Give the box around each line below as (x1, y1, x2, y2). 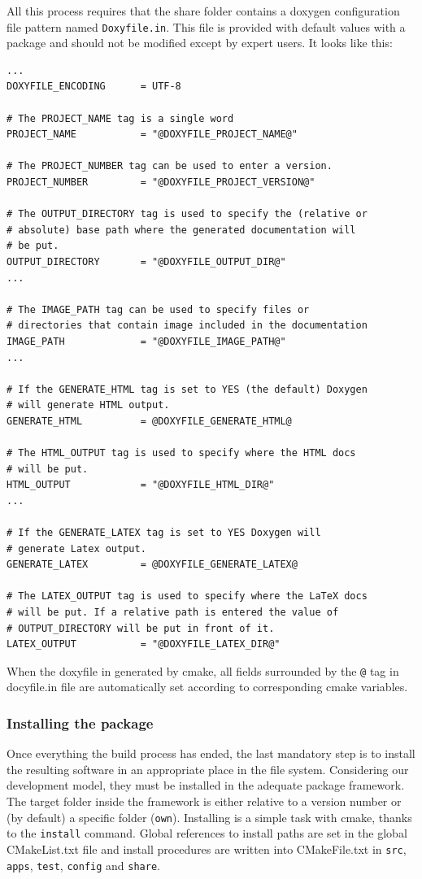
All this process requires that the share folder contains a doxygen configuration (7, 2, 400, 19)
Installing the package (7, 712, 154, 733)
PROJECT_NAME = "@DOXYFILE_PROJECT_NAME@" (7, 128, 298, 141)
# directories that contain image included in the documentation (7, 320, 368, 332)
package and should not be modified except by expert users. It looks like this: (7, 34, 393, 51)
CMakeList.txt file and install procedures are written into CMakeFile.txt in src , (7, 840, 407, 857)
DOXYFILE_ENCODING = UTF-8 (7, 81, 181, 93)
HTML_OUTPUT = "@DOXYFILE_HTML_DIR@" (7, 479, 275, 491)
